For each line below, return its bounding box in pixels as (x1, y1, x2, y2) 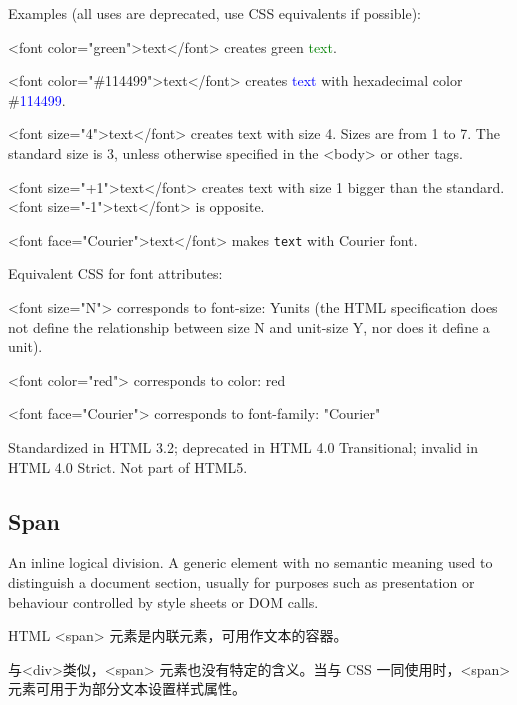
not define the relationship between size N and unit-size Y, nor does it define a (8, 316, 490, 337)
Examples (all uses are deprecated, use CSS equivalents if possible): (8, 3, 422, 23)
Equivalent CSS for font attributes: (8, 263, 223, 284)
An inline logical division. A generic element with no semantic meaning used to (8, 552, 493, 573)
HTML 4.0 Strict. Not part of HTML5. (8, 456, 248, 477)
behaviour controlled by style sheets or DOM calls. (8, 591, 319, 612)
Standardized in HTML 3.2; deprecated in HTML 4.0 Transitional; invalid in (8, 436, 479, 457)
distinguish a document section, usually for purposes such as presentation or (8, 571, 475, 592)
